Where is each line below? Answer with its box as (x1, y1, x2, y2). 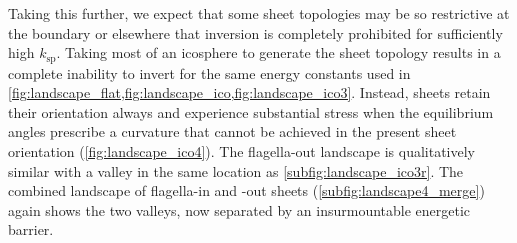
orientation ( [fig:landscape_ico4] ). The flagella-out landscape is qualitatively (8, 141, 475, 162)
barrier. (8, 219, 54, 240)
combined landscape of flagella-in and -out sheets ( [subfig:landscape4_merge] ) (8, 180, 485, 201)
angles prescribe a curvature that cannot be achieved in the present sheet (8, 121, 457, 142)
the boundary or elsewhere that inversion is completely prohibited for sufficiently (8, 22, 503, 43)
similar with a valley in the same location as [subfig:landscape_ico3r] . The (8, 160, 464, 181)
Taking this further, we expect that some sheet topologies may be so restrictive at (8, 3, 510, 23)
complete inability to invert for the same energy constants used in (8, 62, 411, 83)
